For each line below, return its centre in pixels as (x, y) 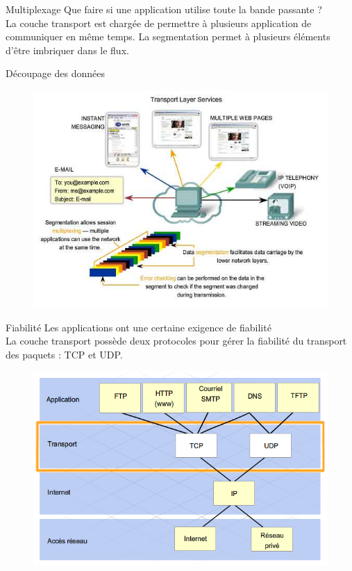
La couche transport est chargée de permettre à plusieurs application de (159, 23)
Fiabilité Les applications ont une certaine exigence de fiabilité (139, 327)
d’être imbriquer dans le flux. (67, 50)
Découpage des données (56, 73)
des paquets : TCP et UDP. (64, 354)
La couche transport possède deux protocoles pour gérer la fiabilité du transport (176, 341)
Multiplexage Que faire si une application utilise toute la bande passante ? (164, 9)
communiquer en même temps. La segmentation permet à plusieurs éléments (168, 36)
